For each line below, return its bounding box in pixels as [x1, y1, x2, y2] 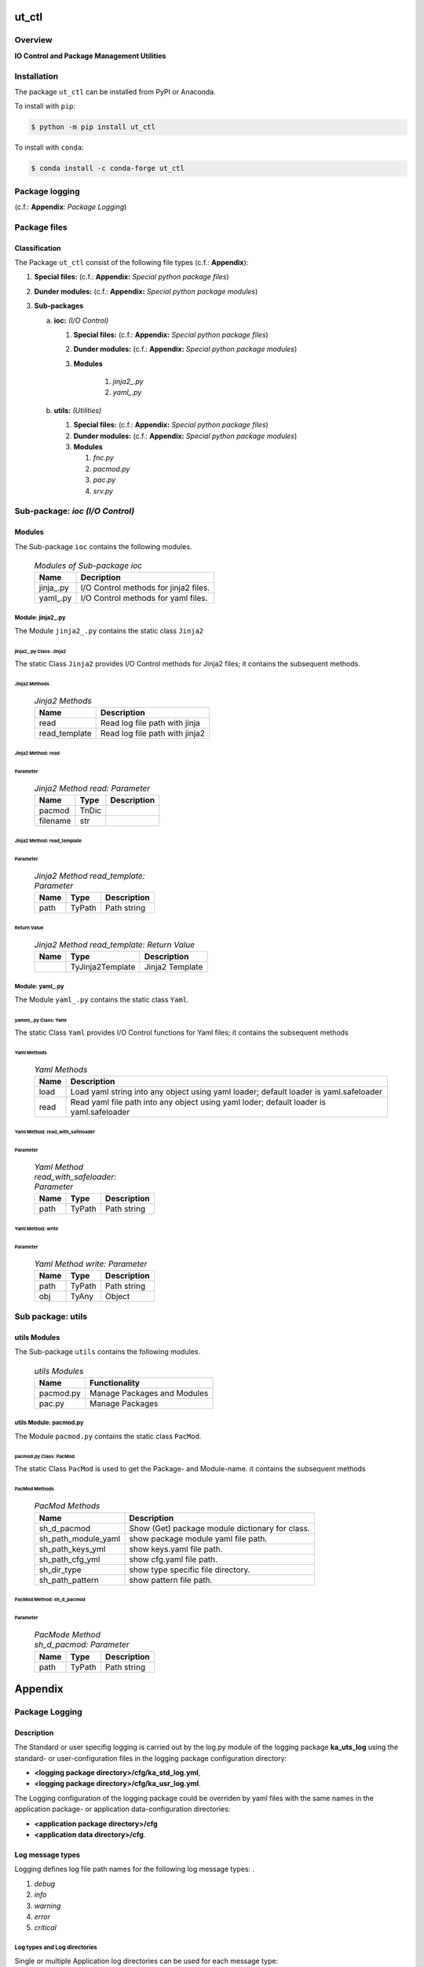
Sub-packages [34, 301, 84, 311]
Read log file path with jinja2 [101, 728, 206, 739]
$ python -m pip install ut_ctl [31, 123, 156, 131]
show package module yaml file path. [129, 1533, 268, 1544]
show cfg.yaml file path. [129, 1554, 218, 1565]
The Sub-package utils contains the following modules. [14, 1346, 200, 1356]
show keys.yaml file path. [129, 1543, 223, 1554]
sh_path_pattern [38, 1574, 100, 1585]
